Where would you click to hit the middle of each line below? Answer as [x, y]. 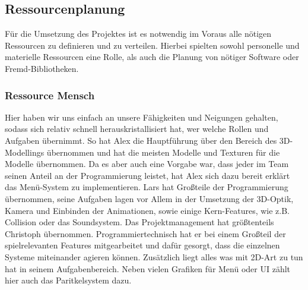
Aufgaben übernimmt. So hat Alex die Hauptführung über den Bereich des [141, 140]
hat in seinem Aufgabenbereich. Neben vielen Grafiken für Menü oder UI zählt [148, 268]
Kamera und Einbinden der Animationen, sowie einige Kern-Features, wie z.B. [147, 210]
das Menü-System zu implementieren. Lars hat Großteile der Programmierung [147, 187]
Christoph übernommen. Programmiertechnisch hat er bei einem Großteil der [145, 233]
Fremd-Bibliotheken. [42, 68]
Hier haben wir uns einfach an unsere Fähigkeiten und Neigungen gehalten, [142, 117]
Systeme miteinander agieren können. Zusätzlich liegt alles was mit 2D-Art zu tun [154, 256]
